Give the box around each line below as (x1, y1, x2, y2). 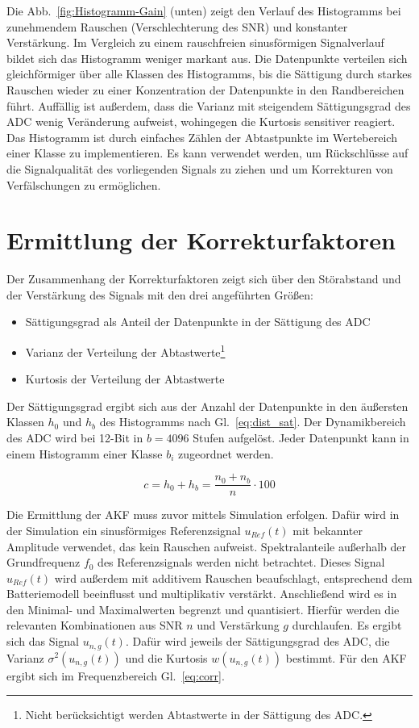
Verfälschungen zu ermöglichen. (6, 176, 161, 193)
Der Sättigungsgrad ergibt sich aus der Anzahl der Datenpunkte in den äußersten (6, 397, 409, 414)
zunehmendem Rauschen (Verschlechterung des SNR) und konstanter (6, 18, 348, 35)
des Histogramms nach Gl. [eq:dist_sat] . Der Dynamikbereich (99, 413, 406, 430)
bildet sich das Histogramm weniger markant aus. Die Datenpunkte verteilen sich (6, 49, 408, 66)
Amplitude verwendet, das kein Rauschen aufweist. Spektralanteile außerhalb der (6, 538, 407, 554)
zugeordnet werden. (178, 445, 274, 462)
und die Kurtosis (125, 649, 208, 666)
